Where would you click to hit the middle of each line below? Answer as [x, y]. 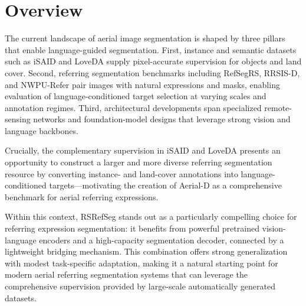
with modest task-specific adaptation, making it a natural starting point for [142, 263]
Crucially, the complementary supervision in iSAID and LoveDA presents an [143, 150]
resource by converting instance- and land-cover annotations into [121, 173]
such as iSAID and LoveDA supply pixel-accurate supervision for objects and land [153, 61]
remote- [278, 107]
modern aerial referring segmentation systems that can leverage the [126, 274]
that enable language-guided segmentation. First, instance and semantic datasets [151, 49]
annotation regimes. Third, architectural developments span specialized [133, 107]
